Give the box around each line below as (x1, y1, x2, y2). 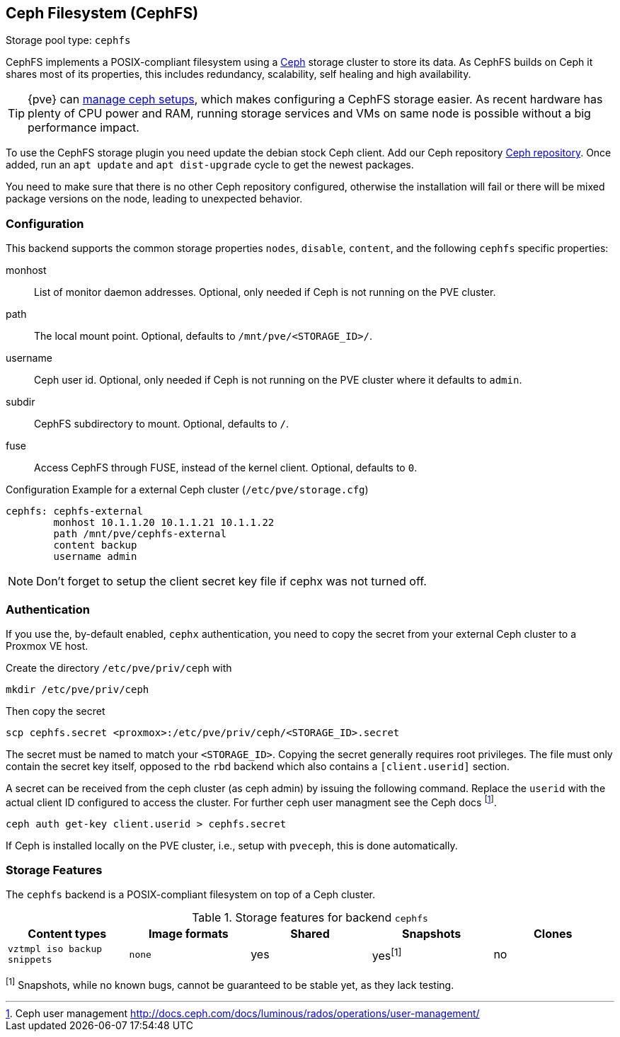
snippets (8, 954, 52, 966)
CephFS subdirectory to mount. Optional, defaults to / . (34, 418, 289, 430)
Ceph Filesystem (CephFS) (6, 4, 199, 22)
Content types (28, 927, 107, 941)
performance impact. (28, 120, 139, 135)
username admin (53, 551, 137, 563)
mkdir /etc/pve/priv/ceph (6, 683, 149, 695)
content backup (53, 539, 137, 551)
